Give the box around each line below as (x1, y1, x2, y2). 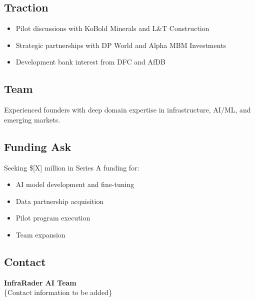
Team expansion (15, 229, 65, 239)
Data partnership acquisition (15, 195, 104, 206)
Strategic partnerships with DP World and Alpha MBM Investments (15, 39, 226, 50)
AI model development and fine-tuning (15, 179, 134, 189)
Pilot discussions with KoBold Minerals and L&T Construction (15, 23, 209, 33)
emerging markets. (4, 114, 60, 124)
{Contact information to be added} (4, 287, 112, 297)
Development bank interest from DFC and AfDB (15, 56, 165, 67)
